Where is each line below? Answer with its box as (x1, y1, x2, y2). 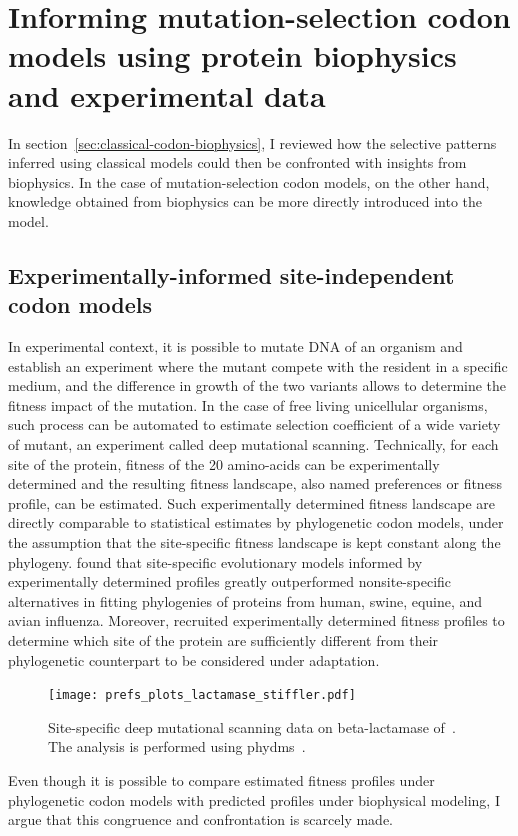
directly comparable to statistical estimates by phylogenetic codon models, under (8, 512, 504, 533)
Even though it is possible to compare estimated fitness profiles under (8, 770, 435, 790)
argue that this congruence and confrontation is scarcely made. (8, 809, 393, 830)
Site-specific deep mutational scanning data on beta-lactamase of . (48, 716, 456, 737)
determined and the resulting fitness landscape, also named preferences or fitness (8, 473, 502, 494)
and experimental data (8, 74, 326, 115)
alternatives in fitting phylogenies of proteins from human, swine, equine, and (8, 590, 483, 611)
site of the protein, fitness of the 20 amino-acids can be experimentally (8, 453, 440, 474)
